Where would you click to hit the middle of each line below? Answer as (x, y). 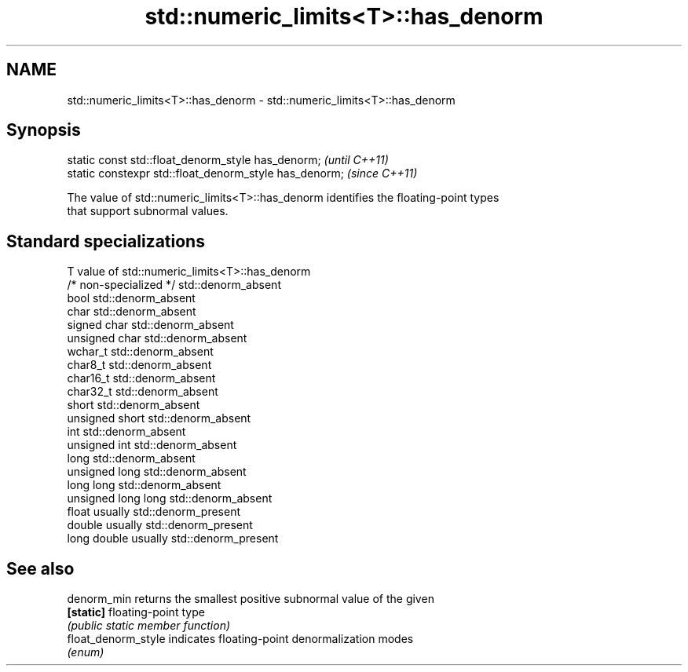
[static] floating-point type (136, 612)
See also (40, 568)
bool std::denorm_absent (131, 298)
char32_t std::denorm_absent (143, 392)
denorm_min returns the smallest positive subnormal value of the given (251, 599)
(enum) (86, 652)
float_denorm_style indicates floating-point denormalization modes (240, 639)
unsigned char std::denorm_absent (157, 338)
